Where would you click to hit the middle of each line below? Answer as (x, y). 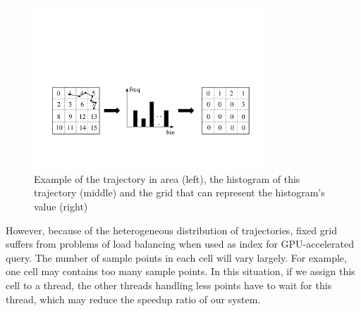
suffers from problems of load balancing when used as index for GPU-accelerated (180, 244)
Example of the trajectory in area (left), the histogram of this (167, 178)
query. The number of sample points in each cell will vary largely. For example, (176, 257)
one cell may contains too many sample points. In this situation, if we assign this (180, 271)
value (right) (61, 206)
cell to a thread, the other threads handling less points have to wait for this (169, 285)
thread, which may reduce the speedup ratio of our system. (133, 299)
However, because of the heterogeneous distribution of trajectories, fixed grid (171, 230)
